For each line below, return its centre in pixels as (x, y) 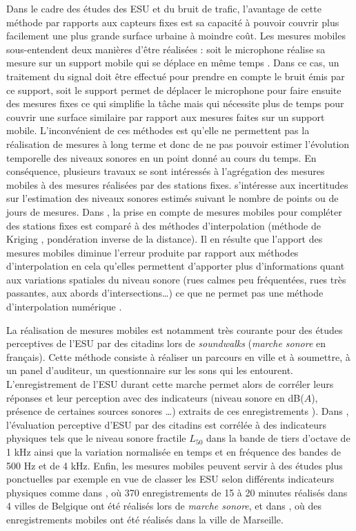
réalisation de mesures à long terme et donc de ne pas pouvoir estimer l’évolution (178, 143)
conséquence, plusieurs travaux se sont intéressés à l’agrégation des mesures (166, 171)
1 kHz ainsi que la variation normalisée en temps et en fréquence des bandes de (174, 451)
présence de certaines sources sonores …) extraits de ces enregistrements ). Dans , (178, 411)
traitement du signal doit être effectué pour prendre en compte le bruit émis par (176, 76)
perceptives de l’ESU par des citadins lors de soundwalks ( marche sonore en (166, 343)
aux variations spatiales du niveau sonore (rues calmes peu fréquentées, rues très (176, 279)
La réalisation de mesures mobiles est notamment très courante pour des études (175, 329)
